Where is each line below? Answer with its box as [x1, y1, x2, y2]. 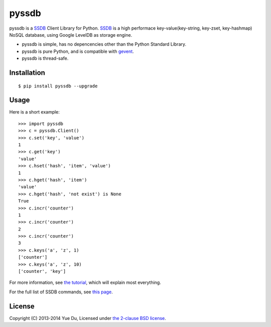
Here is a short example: [9, 109, 60, 115]
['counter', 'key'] [18, 269, 66, 274]
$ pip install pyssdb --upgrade [18, 83, 98, 89]
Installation [9, 68, 45, 77]
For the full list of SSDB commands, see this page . [9, 289, 113, 295]
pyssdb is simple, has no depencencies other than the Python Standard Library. [22, 41, 187, 47]
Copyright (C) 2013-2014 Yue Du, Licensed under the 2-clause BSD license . [9, 315, 166, 321]
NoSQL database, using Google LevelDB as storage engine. [9, 32, 132, 38]
